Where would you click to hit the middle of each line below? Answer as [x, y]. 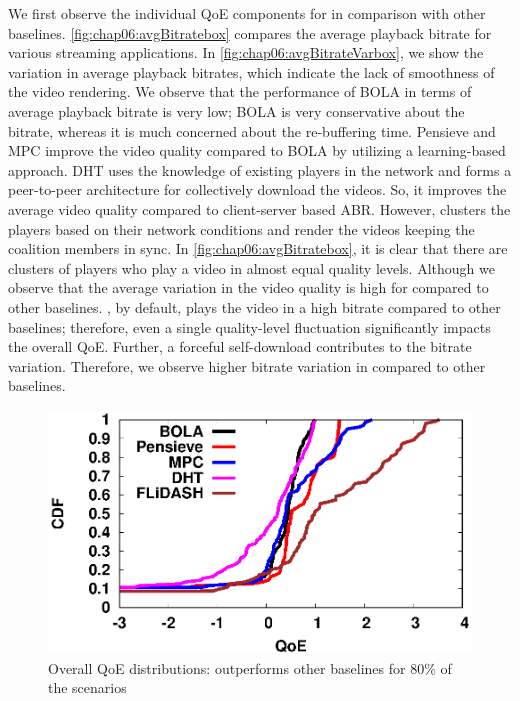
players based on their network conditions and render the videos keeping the [241, 228]
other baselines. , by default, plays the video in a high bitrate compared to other [254, 306]
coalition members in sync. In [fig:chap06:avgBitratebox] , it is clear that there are [258, 248]
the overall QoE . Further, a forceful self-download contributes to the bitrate [240, 346]
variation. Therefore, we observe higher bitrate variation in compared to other [247, 365]
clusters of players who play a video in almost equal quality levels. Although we [251, 267]
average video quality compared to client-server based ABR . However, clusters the [259, 208]
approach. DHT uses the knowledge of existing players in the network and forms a [260, 169]
